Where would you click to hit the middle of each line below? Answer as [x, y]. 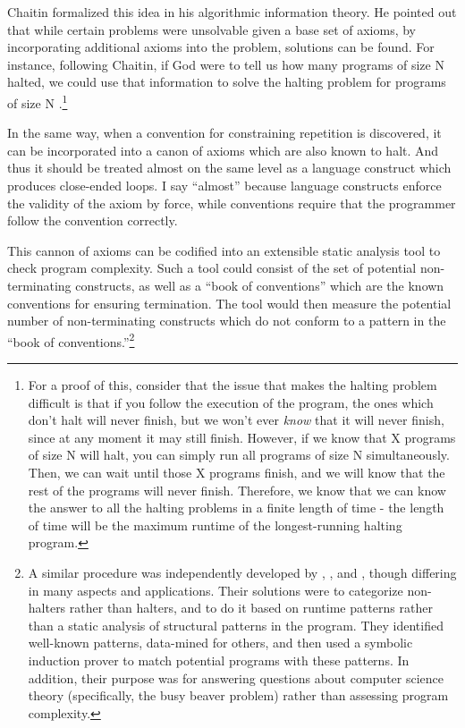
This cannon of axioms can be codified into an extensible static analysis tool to [224, 250]
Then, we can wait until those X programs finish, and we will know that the [237, 472]
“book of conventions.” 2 [71, 340]
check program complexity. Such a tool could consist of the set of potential [212, 268]
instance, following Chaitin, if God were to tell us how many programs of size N [226, 64]
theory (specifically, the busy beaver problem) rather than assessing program [238, 695]
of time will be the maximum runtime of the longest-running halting [215, 525]
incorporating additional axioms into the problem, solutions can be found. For [221, 47]
